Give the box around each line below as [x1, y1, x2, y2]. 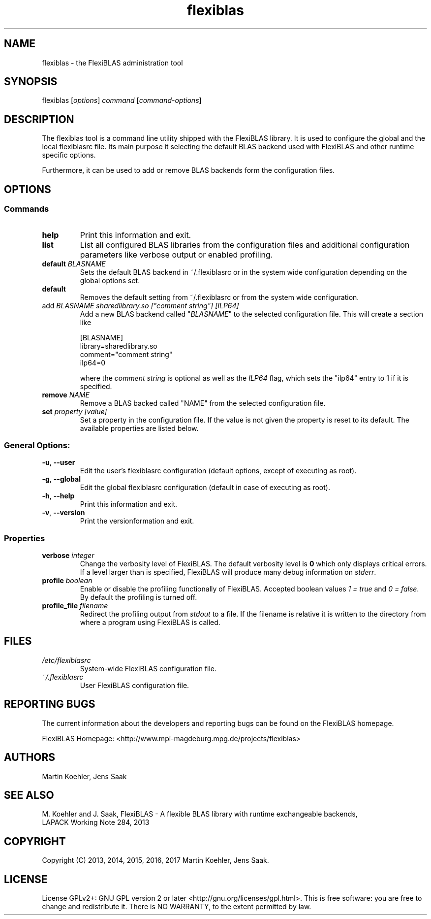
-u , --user [42, 458, 75, 467]
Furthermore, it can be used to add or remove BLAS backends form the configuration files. [42, 166, 335, 175]
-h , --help [42, 492, 75, 500]
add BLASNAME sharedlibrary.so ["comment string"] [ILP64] [42, 301, 239, 310]
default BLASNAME [42, 259, 106, 268]
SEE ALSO [4, 788, 54, 801]
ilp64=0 [80, 358, 105, 367]
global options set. [80, 276, 140, 285]
